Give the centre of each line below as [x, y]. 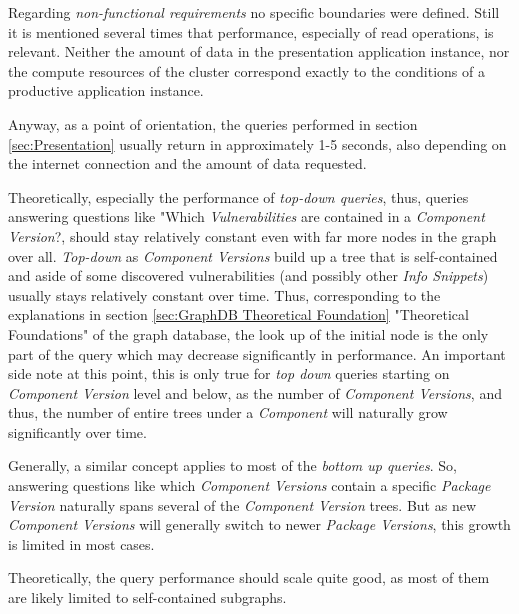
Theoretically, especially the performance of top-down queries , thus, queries [238, 196]
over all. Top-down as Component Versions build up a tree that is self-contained [253, 255]
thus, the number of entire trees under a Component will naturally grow [228, 412]
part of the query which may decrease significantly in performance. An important [257, 353]
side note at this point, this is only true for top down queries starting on [229, 373]
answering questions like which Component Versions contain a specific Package [249, 485]
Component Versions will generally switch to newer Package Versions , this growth [259, 524]
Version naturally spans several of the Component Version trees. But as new [242, 504]
